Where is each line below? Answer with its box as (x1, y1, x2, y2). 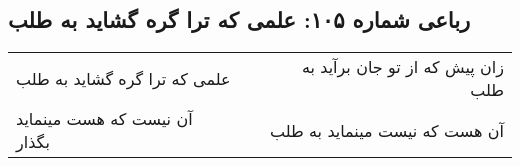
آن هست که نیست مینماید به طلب (269, 118, 504, 142)
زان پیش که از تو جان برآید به (301, 55, 504, 79)
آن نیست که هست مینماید (16, 107, 193, 131)
